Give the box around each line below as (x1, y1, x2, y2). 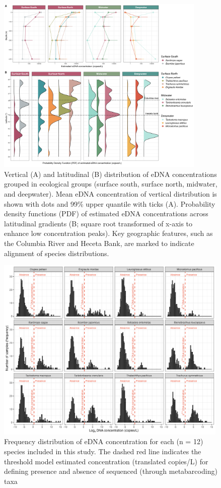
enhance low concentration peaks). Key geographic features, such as (4, 228, 213, 238)
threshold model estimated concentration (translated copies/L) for (4, 456, 208, 466)
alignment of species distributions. (4, 248, 109, 258)
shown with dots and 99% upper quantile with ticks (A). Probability (4, 198, 215, 209)
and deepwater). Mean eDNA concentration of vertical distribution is (4, 188, 217, 199)
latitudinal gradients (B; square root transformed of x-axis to (4, 218, 193, 228)
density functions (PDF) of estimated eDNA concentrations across (4, 208, 208, 219)
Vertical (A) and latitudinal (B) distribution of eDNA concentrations (4, 168, 217, 179)
